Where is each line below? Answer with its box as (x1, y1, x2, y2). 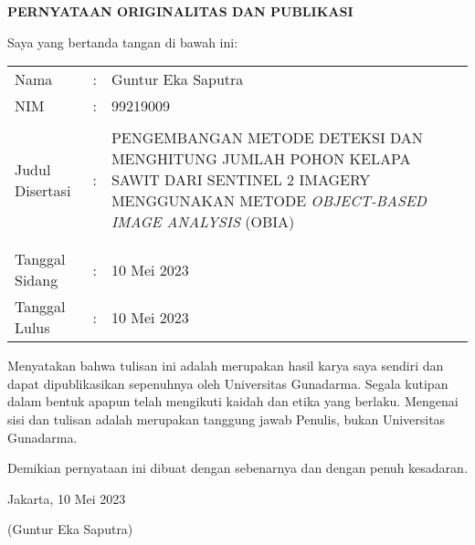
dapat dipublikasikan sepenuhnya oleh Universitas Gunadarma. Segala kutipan (7, 373, 449, 393)
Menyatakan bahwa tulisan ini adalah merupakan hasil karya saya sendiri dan (7, 356, 444, 375)
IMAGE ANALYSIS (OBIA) (111, 211, 295, 233)
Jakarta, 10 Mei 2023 (7, 488, 126, 508)
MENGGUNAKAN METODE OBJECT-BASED (111, 190, 427, 212)
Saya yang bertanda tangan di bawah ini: (7, 32, 238, 51)
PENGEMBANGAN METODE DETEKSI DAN (111, 127, 423, 149)
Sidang (15, 269, 58, 291)
